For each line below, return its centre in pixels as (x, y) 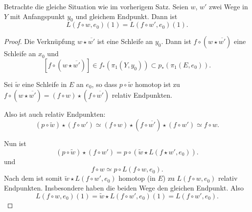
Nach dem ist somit (33, 178)
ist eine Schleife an (125, 41)
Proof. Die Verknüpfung (40, 41)
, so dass (104, 84)
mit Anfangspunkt (37, 16)
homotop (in (137, 178)
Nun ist (15, 143)
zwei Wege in (229, 6)
